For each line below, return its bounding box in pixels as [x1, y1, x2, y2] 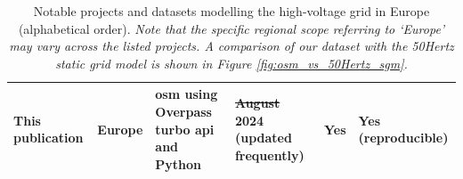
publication [13, 128, 84, 147]
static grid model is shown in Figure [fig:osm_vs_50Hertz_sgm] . [55, 53, 408, 72]
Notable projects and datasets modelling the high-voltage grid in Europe [33, 2, 430, 20]
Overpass [155, 102, 212, 120]
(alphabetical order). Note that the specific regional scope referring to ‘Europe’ [18, 19, 445, 37]
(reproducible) [358, 128, 449, 147]
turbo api [155, 119, 215, 138]
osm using [155, 85, 218, 103]
